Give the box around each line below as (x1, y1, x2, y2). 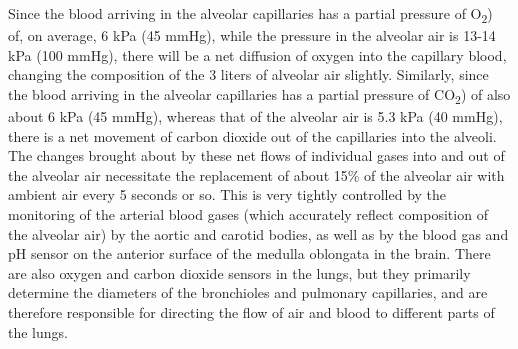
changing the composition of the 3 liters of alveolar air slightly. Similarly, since (8, 64, 489, 85)
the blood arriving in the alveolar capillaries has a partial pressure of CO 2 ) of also (8, 83, 511, 107)
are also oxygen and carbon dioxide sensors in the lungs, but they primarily (8, 262, 471, 283)
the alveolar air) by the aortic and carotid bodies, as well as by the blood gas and (8, 223, 509, 244)
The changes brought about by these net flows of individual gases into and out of (8, 145, 505, 166)
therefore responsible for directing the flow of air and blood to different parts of (8, 301, 495, 322)
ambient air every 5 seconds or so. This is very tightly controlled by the (8, 184, 447, 205)
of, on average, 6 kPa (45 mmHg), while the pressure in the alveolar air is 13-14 (8, 25, 496, 46)
